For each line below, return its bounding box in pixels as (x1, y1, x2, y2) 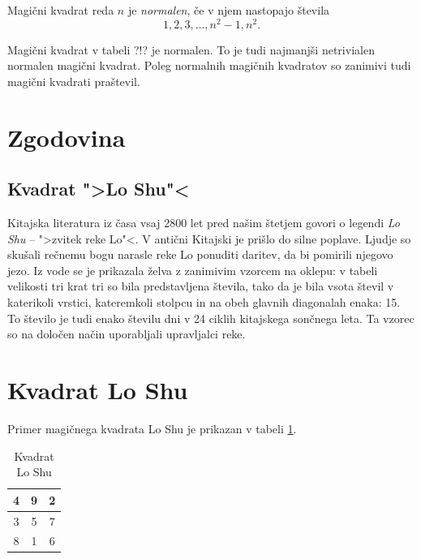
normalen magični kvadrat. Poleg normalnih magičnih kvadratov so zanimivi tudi (7, 57, 411, 74)
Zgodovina (7, 120, 126, 153)
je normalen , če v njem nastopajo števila (127, 2, 330, 18)
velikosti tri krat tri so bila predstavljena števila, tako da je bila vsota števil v (7, 277, 394, 295)
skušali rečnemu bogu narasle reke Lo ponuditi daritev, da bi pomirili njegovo (7, 246, 393, 263)
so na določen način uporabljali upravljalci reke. (7, 325, 246, 342)
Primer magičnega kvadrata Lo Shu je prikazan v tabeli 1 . (7, 419, 297, 436)
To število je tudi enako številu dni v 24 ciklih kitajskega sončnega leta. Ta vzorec (7, 309, 415, 326)
